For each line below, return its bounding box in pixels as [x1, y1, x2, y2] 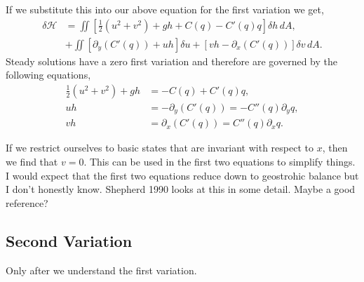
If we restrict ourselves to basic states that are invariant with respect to [6, 140, 314, 155]
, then [322, 140, 348, 155]
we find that [6, 154, 58, 168]
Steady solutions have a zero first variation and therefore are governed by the [6, 53, 338, 68]
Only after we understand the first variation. [6, 262, 197, 277]
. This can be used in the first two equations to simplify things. [83, 154, 356, 168]
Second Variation [6, 229, 133, 251]
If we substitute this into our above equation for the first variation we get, [6, 2, 324, 16]
